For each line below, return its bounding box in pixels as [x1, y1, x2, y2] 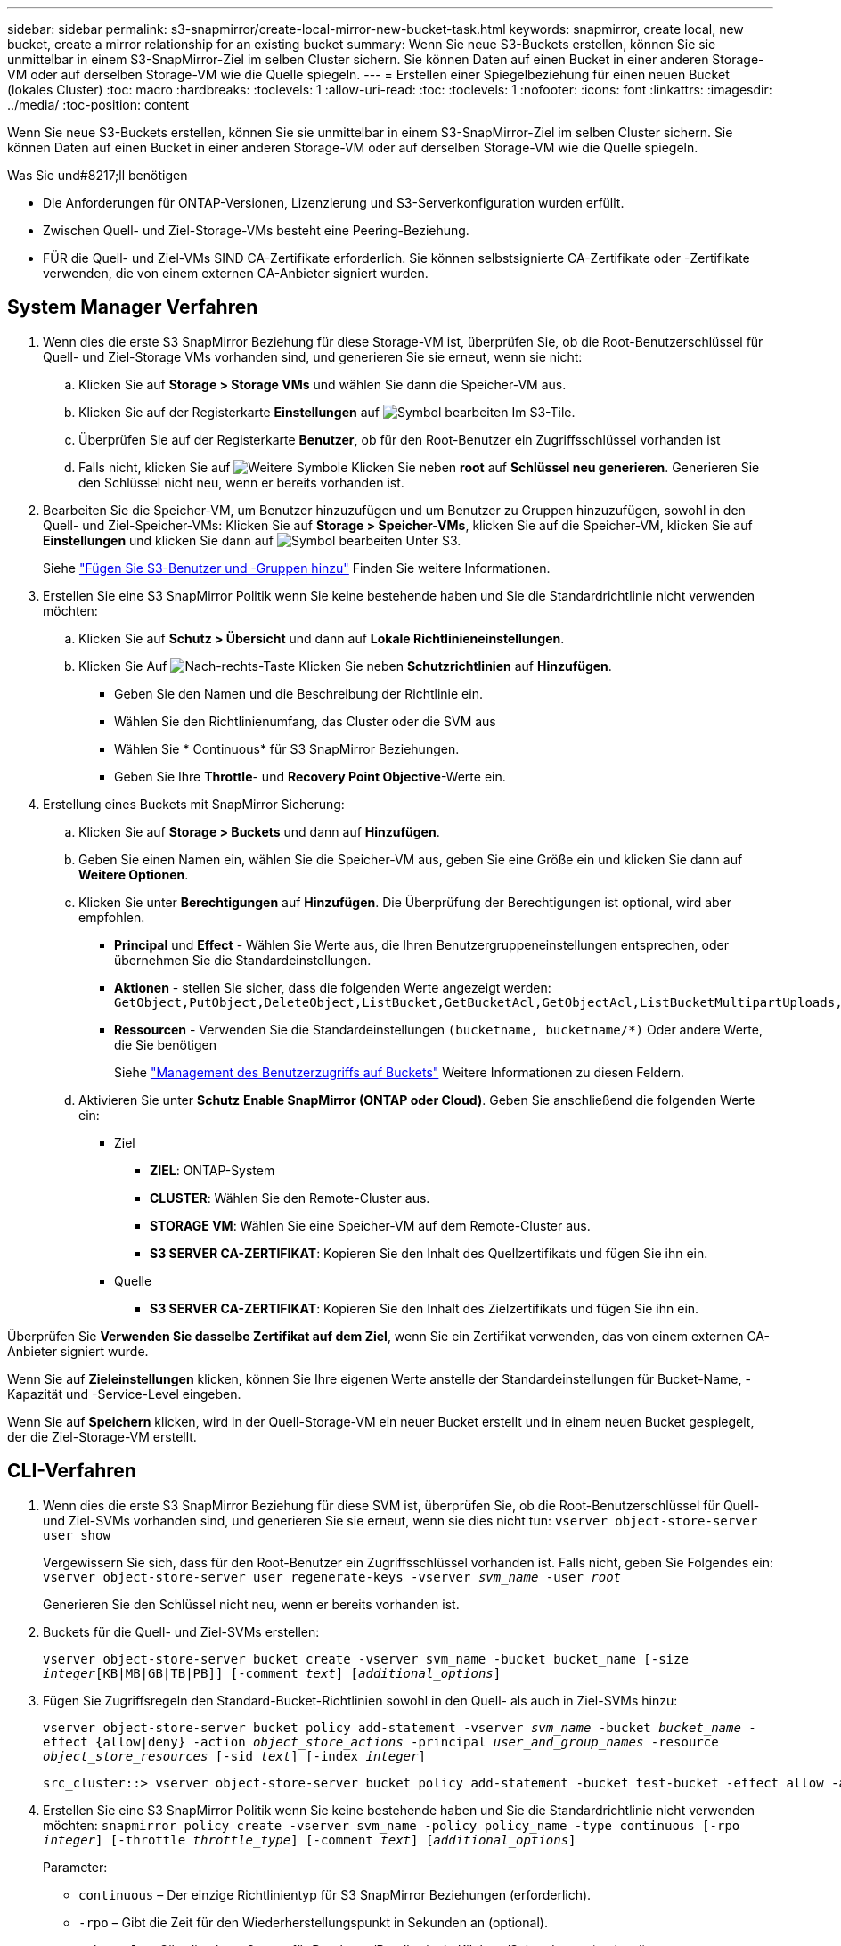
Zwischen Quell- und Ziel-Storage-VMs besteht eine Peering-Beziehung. [43, 223, 469, 238]
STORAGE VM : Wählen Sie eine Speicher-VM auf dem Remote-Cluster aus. [150, 1217, 591, 1233]
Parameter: [43, 1859, 108, 1875]
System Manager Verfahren [7, 296, 258, 319]
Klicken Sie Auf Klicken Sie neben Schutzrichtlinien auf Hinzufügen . [78, 658, 612, 674]
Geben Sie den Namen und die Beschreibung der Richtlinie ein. [114, 685, 483, 701]
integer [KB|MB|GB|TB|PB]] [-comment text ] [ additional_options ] [43, 1665, 502, 1680]
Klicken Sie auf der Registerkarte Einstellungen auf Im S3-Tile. [78, 404, 576, 420]
